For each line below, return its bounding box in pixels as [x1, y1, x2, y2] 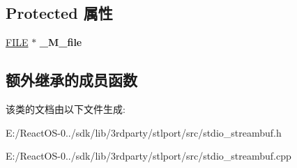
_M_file [39, 35, 82, 49]
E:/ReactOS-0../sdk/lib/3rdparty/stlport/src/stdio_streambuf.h [6, 125, 282, 139]
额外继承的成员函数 [6, 69, 137, 91]
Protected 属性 [6, 2, 113, 24]
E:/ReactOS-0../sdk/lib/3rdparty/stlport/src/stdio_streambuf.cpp [6, 148, 291, 163]
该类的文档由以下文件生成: [6, 102, 125, 116]
